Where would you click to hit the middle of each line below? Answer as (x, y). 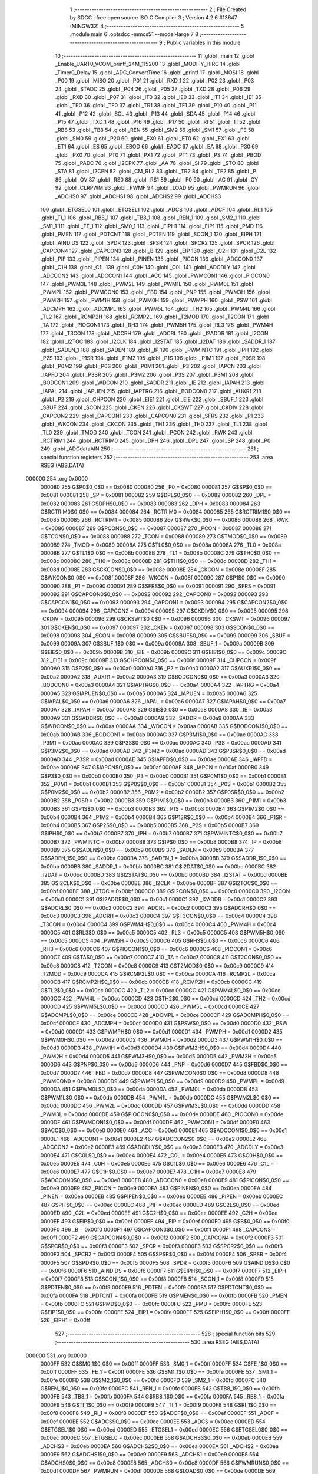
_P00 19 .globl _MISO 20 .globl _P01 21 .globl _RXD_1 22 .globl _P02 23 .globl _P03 (155, 81)
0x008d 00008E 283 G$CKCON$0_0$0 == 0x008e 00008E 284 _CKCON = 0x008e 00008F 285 (158, 570)
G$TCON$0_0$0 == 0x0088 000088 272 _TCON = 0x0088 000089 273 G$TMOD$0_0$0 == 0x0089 (164, 537)
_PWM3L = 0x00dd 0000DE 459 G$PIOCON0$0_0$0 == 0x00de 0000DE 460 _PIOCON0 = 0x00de (162, 1114)
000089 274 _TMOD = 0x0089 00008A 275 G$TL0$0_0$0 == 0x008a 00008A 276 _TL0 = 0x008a (161, 545)
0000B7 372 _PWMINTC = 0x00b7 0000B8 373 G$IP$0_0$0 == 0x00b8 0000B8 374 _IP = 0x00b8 (161, 842)
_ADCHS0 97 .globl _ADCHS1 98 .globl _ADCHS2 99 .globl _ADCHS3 (138, 196)
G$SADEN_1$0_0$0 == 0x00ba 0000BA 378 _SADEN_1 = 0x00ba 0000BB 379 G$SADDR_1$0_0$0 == (163, 858)
